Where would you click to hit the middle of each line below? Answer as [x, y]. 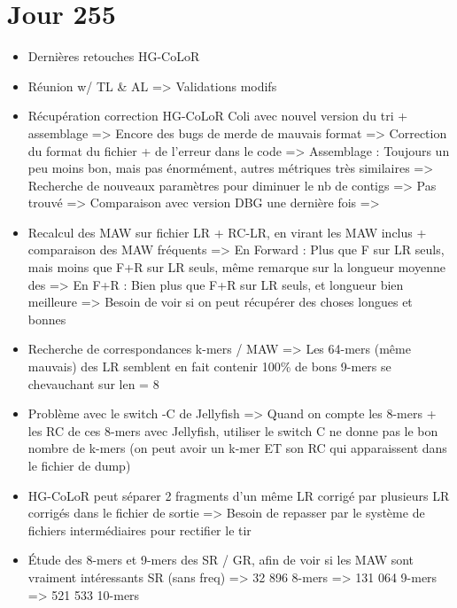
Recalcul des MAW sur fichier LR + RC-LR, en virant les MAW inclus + [227, 232]
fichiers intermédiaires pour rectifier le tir [139, 530]
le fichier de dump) [79, 465]
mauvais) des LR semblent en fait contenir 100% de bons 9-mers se [209, 366]
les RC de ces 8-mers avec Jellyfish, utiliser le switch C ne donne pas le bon [233, 430]
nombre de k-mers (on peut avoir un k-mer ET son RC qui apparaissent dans [237, 448]
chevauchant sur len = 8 [93, 383]
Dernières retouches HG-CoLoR [114, 56]
